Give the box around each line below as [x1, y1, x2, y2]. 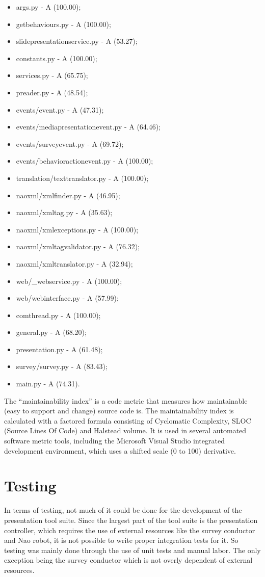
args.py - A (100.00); [16, 2, 81, 12]
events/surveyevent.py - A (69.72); [16, 138, 124, 149]
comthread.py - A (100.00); [16, 309, 101, 320]
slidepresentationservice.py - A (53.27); [16, 36, 138, 46]
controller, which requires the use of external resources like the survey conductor [4, 524, 255, 535]
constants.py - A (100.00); [16, 53, 97, 63]
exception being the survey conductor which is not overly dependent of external [4, 555, 253, 565]
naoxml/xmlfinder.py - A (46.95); [16, 190, 120, 200]
